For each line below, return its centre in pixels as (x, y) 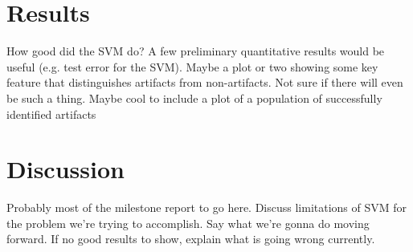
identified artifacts (51, 114)
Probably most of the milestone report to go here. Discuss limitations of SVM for (207, 207)
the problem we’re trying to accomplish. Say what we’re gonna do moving (188, 223)
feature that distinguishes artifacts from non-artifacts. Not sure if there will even (205, 82)
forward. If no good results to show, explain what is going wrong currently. (191, 239)
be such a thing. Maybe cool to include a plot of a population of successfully (194, 98)
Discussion (65, 169)
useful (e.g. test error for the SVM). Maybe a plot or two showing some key (192, 66)
